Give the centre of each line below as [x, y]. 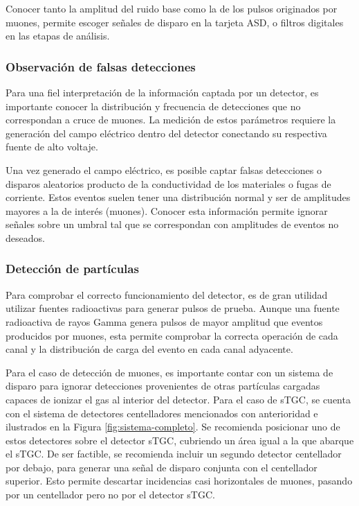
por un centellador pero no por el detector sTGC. [110, 495]
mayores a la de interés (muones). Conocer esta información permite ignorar [167, 210]
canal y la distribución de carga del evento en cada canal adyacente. [149, 349]
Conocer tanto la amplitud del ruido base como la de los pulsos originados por [172, 8]
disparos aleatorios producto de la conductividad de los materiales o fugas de [168, 183]
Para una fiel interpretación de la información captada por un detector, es [162, 92]
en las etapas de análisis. [58, 36]
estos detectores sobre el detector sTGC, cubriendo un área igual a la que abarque [180, 440]
